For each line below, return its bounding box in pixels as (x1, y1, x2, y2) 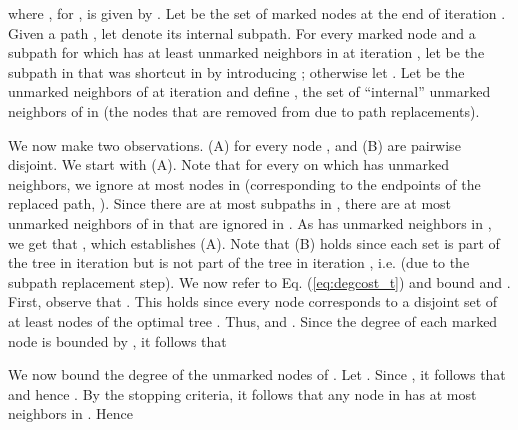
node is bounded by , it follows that (8, 330, 227, 351)
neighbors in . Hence (8, 403, 133, 424)
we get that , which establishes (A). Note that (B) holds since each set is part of (8, 232, 500, 253)
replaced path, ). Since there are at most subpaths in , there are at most (8, 193, 452, 214)
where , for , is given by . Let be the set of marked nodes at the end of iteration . (8, 3, 506, 23)
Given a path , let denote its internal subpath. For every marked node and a (8, 22, 476, 43)
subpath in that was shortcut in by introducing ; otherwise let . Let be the (8, 61, 465, 82)
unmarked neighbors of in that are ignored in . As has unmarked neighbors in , (8, 212, 492, 233)
